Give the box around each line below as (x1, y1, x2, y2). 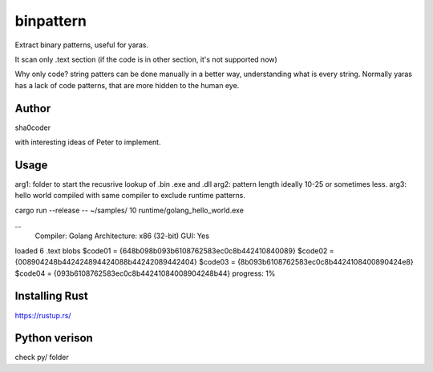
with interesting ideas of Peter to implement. (14, 137, 161, 148)
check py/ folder (14, 353, 69, 362)
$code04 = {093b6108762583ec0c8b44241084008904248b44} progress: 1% (14, 269, 276, 278)
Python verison (14, 331, 94, 345)
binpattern (14, 12, 87, 30)
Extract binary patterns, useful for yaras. (14, 40, 149, 50)
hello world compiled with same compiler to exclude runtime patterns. (14, 191, 246, 200)
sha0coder (14, 123, 51, 132)
